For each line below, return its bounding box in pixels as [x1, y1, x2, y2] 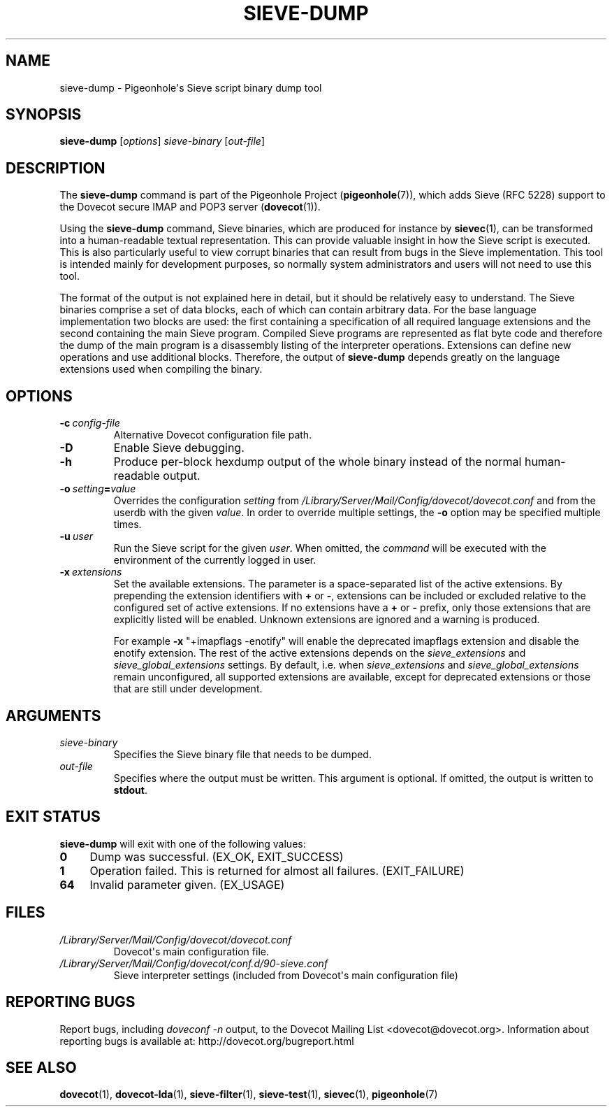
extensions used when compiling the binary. [59, 363, 263, 376]
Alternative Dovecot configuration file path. [113, 429, 312, 441]
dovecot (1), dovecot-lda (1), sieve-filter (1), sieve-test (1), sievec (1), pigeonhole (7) [59, 1088, 438, 1101]
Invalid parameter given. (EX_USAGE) [89, 877, 285, 892]
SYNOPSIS [6, 106, 82, 124]
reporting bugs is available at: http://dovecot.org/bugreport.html [59, 1034, 354, 1047]
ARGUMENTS [6, 706, 101, 725]
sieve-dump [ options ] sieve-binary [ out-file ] [59, 135, 265, 148]
